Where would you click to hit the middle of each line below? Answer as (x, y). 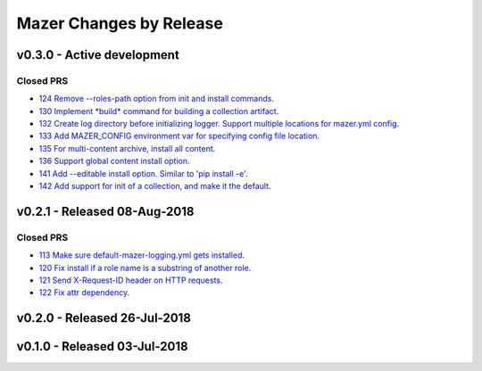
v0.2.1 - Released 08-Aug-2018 (105, 211)
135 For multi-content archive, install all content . (127, 148)
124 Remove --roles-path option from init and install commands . (157, 99)
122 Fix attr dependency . (84, 293)
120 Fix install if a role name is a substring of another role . (145, 268)
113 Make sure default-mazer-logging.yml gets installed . (142, 255)
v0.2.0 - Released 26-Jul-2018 (104, 318)
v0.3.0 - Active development (98, 55)
